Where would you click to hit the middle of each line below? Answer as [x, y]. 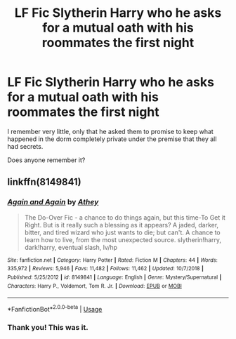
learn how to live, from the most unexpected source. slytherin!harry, [123, 239]
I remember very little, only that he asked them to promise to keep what [111, 131]
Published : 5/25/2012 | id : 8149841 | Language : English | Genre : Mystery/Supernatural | [114, 277]
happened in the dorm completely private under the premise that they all [112, 139]
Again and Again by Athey [53, 202]
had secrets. [25, 146]
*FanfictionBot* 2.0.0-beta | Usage [55, 308]
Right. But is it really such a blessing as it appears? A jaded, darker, [122, 225]
